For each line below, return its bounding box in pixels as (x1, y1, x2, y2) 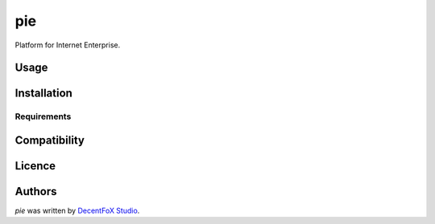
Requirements (14, 111, 72, 122)
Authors (14, 185, 57, 198)
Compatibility (14, 133, 85, 147)
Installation (14, 87, 72, 100)
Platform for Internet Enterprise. (14, 40, 121, 50)
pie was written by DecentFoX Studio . (14, 206, 140, 216)
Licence (14, 159, 56, 173)
